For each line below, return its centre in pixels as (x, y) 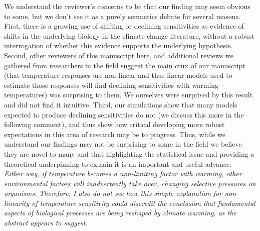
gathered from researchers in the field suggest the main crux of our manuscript (125, 65)
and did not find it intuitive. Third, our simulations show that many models (121, 104)
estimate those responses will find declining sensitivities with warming (111, 85)
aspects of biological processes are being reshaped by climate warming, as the (120, 213)
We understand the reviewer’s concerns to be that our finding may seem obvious (127, 6)
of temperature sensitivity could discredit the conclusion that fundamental (144, 203)
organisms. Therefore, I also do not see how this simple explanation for (113, 193)
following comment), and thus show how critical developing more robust (114, 124)
